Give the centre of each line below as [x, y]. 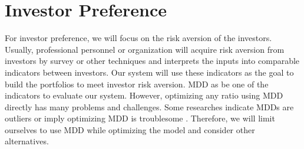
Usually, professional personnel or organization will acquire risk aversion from [145, 49]
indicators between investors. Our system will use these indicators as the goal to [149, 72]
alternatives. [27, 141]
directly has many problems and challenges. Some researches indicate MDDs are [149, 106]
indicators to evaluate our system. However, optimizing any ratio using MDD [144, 95]
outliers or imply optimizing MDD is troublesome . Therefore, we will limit [140, 118]
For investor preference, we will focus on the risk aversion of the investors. [138, 38]
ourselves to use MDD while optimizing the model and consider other [130, 129]
